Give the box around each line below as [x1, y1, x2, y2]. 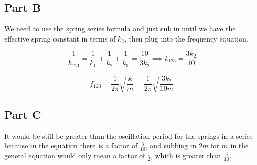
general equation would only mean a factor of [4, 150, 145, 161]
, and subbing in [145, 140, 197, 151]
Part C [4, 106, 41, 122]
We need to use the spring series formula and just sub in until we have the [4, 23, 236, 34]
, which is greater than [150, 150, 221, 161]
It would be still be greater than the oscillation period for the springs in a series [4, 130, 253, 141]
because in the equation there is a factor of [4, 140, 138, 151]
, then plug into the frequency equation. [124, 33, 248, 44]
